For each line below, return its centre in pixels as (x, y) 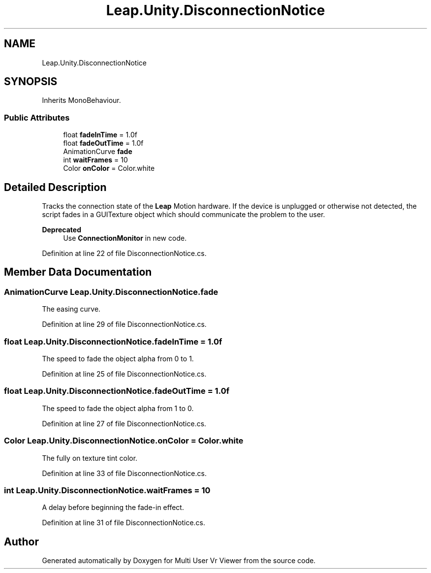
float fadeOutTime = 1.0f (103, 143)
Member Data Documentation (78, 272)
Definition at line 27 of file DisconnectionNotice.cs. (124, 423)
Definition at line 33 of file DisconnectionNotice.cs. (124, 473)
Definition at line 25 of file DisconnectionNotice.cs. (124, 374)
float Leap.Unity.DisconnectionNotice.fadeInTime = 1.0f (113, 341)
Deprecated (62, 230)
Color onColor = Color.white (109, 168)
